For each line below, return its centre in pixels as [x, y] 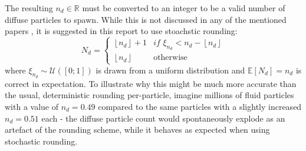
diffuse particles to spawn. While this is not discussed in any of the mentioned [146, 19]
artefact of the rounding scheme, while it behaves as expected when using [137, 130]
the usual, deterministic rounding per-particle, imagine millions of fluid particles [149, 95]
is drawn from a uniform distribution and [170, 70]
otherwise [170, 58]
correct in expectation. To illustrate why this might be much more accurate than [151, 83]
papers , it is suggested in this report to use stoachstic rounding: [121, 31]
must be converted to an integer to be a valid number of [184, 8]
